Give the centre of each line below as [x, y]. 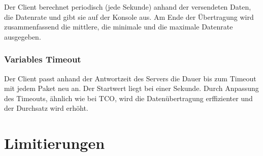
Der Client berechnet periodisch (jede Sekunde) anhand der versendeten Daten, [128, 7]
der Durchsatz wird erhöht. [46, 108]
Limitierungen [55, 143]
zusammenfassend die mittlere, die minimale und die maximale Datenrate [119, 27]
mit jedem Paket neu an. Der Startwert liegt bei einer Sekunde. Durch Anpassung [131, 88]
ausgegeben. [23, 36]
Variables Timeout [43, 59]
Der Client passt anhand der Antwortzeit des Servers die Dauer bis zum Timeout [130, 78]
